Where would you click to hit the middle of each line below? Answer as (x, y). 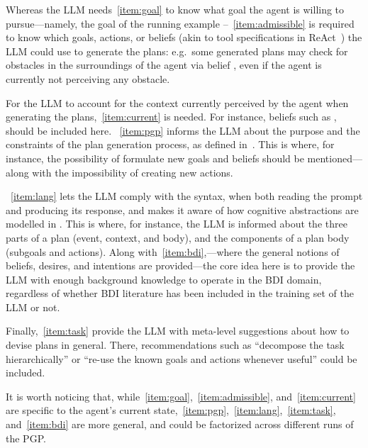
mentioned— (335, 158)
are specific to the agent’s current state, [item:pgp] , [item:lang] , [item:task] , (171, 410)
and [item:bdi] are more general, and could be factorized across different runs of (180, 424)
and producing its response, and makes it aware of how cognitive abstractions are (182, 209)
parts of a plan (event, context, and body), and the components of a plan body (178, 237)
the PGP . (26, 438)
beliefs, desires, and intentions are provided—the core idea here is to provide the (180, 265)
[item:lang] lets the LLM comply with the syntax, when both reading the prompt (187, 196)
